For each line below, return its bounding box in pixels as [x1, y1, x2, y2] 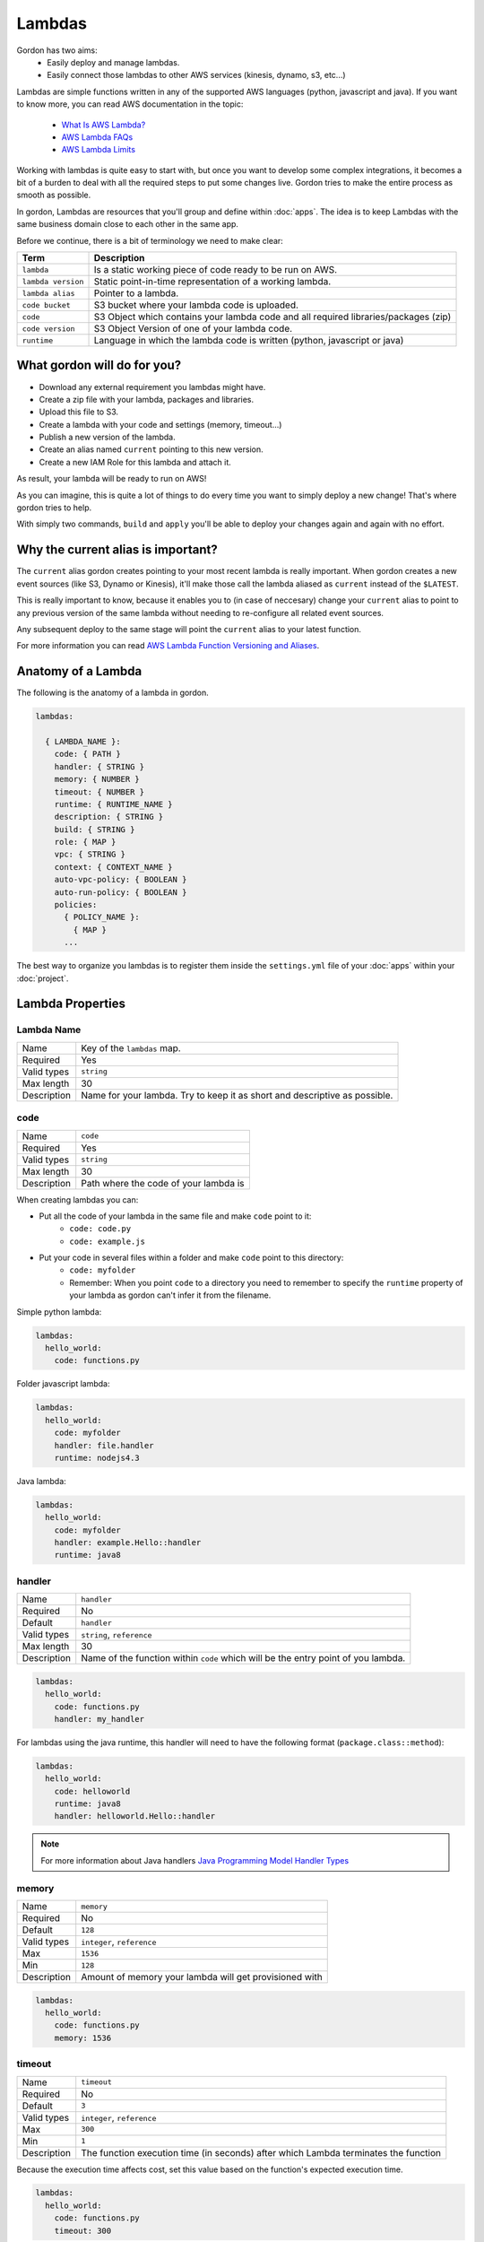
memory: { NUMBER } [54, 774, 141, 785]
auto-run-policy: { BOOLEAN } [54, 887, 187, 897]
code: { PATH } [54, 749, 121, 760]
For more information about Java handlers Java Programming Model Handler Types [40, 1855, 350, 1865]
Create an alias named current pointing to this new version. [39, 444, 264, 455]
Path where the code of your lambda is [81, 1177, 245, 1189]
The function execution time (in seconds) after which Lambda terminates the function [81, 2146, 441, 2159]
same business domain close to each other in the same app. [16, 219, 239, 230]
